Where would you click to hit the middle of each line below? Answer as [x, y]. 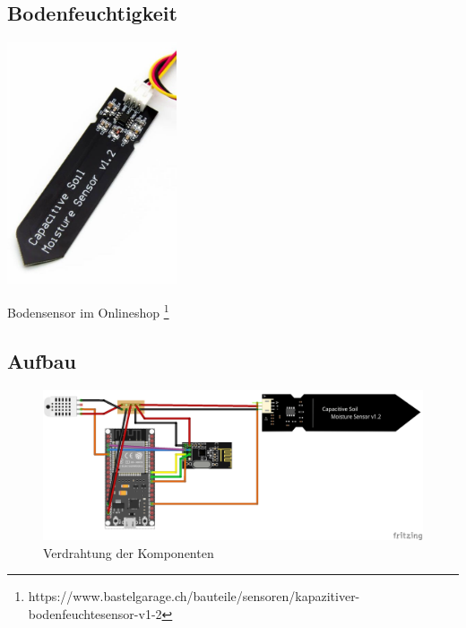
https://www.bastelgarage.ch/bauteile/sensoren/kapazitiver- [194, 596]
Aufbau [42, 361]
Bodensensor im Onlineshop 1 [88, 311]
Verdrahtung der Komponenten [129, 552]
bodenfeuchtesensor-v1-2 [95, 613]
